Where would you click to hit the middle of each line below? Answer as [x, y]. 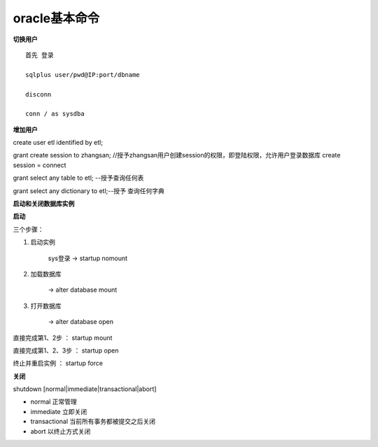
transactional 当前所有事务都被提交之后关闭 [93, 421]
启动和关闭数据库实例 [44, 204]
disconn [38, 94]
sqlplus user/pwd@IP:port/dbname [83, 74]
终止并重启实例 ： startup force [58, 363]
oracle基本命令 [56, 18]
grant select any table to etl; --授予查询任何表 [78, 178]
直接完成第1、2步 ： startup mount [63, 338]
